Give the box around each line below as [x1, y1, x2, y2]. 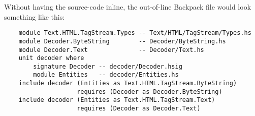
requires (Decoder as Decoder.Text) [77, 105, 201, 112]
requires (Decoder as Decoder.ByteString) [77, 88, 222, 95]
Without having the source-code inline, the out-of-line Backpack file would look [4, 2, 251, 12]
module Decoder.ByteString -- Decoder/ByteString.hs [18, 37, 226, 45]
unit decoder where [18, 54, 84, 62]
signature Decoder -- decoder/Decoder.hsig [33, 63, 182, 70]
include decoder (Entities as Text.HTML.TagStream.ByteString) [18, 80, 237, 87]
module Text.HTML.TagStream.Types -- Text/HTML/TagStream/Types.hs [18, 29, 251, 37]
